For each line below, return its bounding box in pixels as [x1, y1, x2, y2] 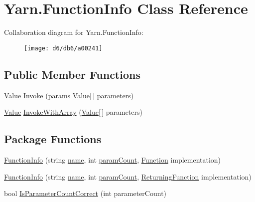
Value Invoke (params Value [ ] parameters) [4, 90, 134, 100]
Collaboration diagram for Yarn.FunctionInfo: [4, 27, 143, 37]
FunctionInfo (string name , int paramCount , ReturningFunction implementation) [4, 171, 252, 182]
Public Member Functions [4, 66, 140, 82]
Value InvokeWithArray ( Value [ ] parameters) [4, 107, 142, 117]
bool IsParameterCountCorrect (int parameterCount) [4, 188, 167, 199]
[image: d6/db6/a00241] [24, 44, 103, 52]
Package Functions [4, 131, 102, 147]
